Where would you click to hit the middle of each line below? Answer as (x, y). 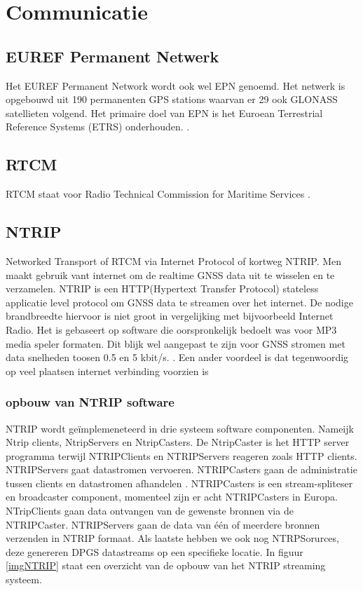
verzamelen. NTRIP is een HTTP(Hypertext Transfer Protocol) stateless (162, 288)
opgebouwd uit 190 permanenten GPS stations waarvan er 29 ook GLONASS (172, 99)
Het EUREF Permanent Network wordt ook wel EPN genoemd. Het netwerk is (176, 85)
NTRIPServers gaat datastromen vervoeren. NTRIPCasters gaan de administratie (181, 469)
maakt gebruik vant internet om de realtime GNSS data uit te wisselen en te (170, 274)
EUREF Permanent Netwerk (112, 56)
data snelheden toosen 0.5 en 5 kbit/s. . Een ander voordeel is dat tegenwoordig (177, 357)
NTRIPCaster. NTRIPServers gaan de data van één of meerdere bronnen (163, 524)
